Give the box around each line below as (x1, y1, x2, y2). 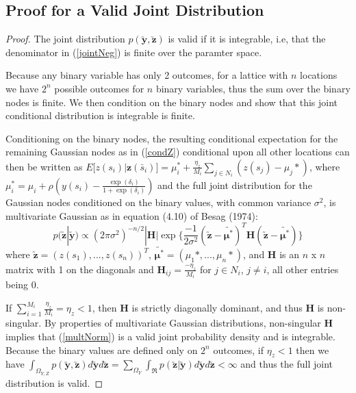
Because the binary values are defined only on (5, 342, 198, 357)
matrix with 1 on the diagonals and (5, 262, 154, 276)
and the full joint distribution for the (157, 177, 312, 192)
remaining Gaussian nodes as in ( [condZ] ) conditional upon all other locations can (5, 144, 350, 159)
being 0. (5, 277, 39, 292)
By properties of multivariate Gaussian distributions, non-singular (44, 316, 321, 330)
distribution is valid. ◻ (5, 375, 103, 390)
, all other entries (266, 262, 339, 276)
